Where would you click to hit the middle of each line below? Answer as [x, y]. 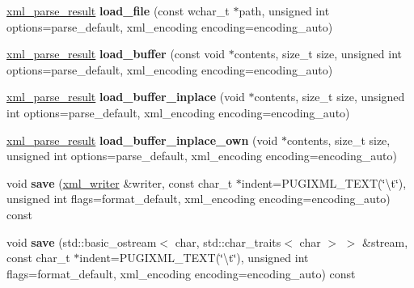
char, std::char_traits [228, 241]
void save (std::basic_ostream [82, 241]
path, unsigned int [284, 11]
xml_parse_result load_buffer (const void [116, 54]
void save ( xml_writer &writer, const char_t [120, 182]
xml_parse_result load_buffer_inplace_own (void [142, 140]
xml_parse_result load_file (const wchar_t [118, 11]
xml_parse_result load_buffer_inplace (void [126, 97]
